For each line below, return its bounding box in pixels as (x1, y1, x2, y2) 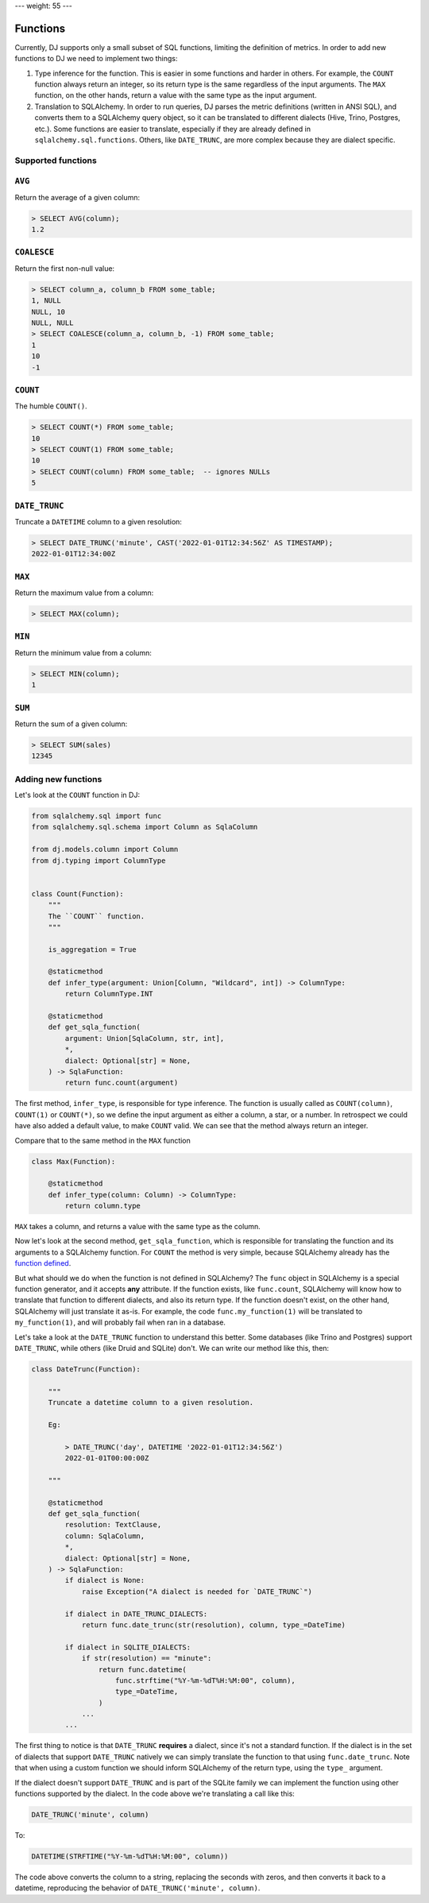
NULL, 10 (31, 307, 66, 316)
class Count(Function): (31, 889, 125, 898)
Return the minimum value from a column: (14, 648, 153, 657)
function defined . (14, 1259, 71, 1268)
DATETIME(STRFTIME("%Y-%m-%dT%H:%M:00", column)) (31, 1851, 229, 1861)
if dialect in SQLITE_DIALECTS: (64, 1642, 191, 1652)
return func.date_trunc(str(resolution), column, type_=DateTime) (81, 1620, 346, 1629)
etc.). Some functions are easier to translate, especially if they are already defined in (34, 124, 311, 133)
